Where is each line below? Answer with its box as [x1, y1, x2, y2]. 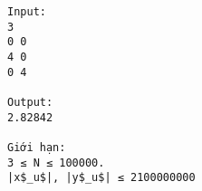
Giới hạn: [7, 140, 66, 154]
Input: [7, 5, 46, 18]
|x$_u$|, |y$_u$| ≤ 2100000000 [7, 171, 196, 185]
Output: [7, 95, 53, 109]
